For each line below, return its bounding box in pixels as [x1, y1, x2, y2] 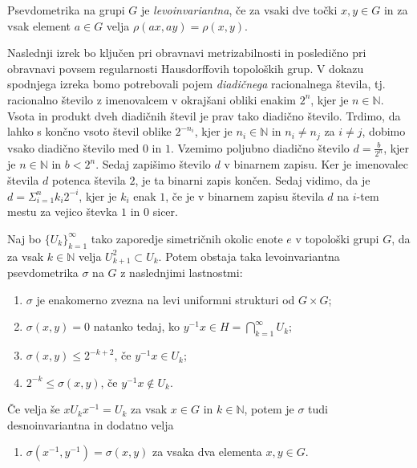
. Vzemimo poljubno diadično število [170, 139, 350, 156]
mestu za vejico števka [7, 203, 118, 220]
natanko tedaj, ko [93, 318, 180, 335]
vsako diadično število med [7, 139, 140, 156]
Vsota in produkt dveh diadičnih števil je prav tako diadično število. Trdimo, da [7, 107, 401, 124]
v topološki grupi [295, 230, 379, 246]
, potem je [244, 401, 294, 417]
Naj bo [7, 230, 42, 246]
